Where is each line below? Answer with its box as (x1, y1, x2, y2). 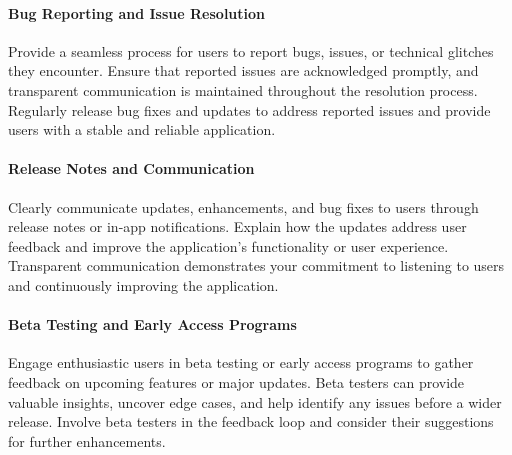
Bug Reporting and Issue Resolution (8, 2, 266, 23)
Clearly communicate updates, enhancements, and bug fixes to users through (8, 196, 479, 217)
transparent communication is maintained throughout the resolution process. (8, 79, 478, 100)
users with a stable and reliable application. (8, 119, 276, 140)
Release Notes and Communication (8, 158, 255, 179)
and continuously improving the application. (8, 274, 279, 295)
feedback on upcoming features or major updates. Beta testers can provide (8, 371, 465, 392)
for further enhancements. (8, 430, 166, 451)
